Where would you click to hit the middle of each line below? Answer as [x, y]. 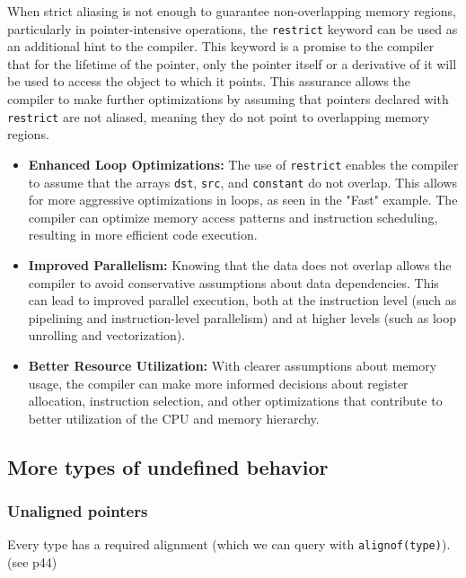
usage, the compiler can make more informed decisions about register [218, 383]
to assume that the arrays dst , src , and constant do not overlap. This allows [243, 182]
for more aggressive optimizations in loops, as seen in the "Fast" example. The [243, 200]
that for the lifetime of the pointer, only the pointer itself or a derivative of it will [232, 63]
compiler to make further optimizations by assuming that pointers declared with [228, 99]
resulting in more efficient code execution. [143, 235]
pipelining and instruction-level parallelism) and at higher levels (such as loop [242, 317]
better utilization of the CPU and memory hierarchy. [174, 418]
